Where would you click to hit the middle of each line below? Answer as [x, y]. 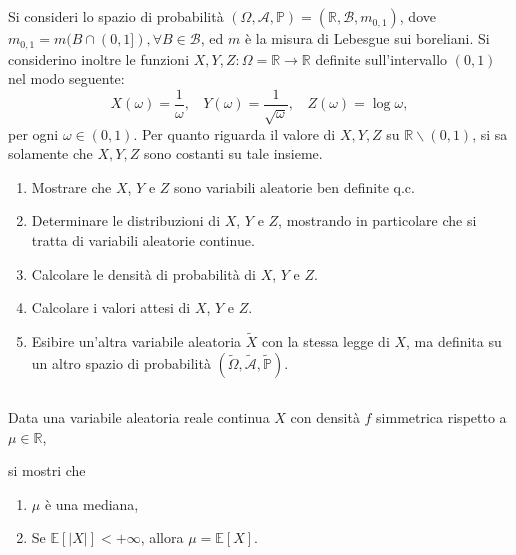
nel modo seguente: [66, 78]
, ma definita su [454, 341]
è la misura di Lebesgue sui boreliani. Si [367, 38]
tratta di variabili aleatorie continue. [143, 240]
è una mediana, [91, 503]
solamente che [50, 153]
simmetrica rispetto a [441, 417]
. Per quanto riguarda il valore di [234, 133]
